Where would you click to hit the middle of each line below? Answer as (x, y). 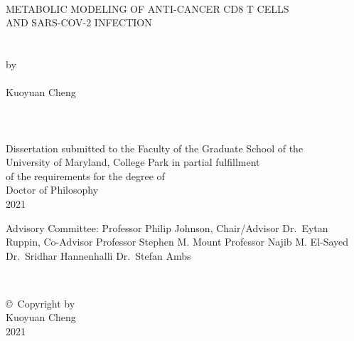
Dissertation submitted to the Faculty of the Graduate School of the (155, 148)
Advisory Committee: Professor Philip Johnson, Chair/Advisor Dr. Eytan (167, 227)
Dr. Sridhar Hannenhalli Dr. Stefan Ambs (98, 255)
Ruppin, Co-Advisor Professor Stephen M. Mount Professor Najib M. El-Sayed (177, 242)
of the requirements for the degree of (85, 175)
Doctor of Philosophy (52, 190)
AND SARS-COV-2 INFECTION (79, 22)
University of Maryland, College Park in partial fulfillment (133, 162)
